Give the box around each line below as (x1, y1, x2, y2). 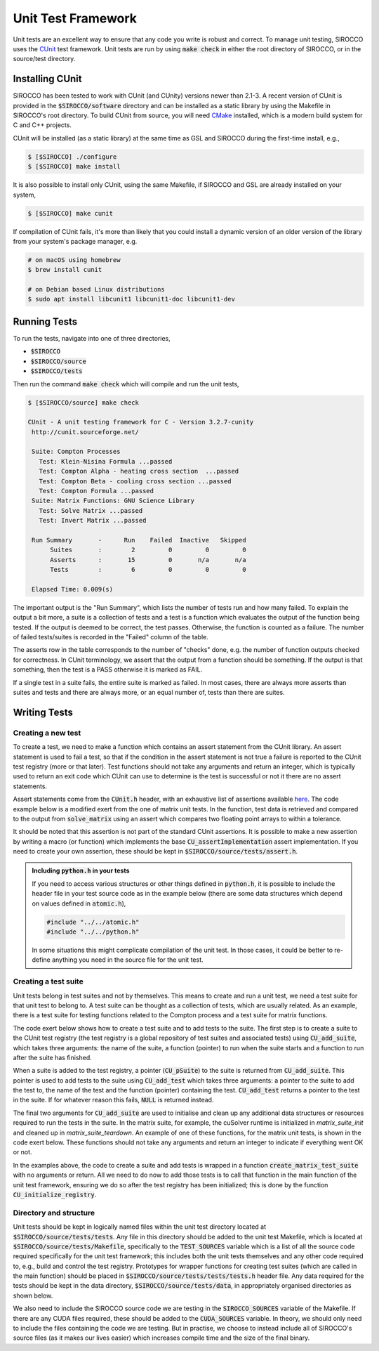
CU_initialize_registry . (13, 1190, 97, 1199)
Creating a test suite (13, 977, 84, 986)
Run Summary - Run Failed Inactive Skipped (32, 536, 246, 544)
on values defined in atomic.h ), (32, 899, 126, 908)
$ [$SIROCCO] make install (27, 162, 121, 171)
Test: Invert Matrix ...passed (39, 516, 147, 525)
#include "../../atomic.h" (46, 918, 140, 926)
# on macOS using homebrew (27, 256, 121, 263)
